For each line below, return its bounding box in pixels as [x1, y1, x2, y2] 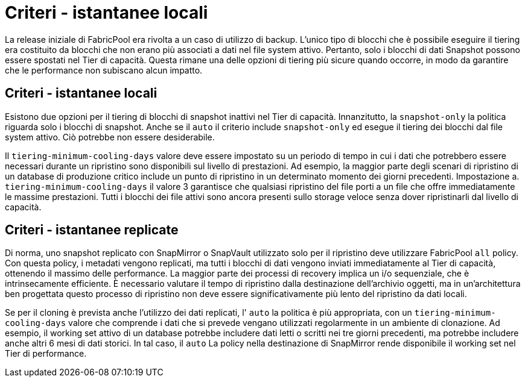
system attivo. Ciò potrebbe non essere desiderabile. [5, 131, 215, 142]
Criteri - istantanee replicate [5, 222, 179, 238]
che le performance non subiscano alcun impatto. [5, 64, 203, 75]
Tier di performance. [5, 348, 87, 359]
